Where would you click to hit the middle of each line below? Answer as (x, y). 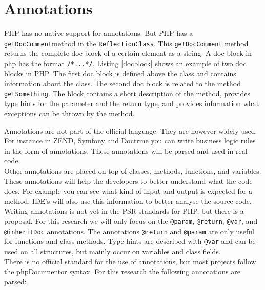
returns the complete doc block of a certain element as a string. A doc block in (128, 53)
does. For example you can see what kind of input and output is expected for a (128, 191)
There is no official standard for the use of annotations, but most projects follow (130, 261)
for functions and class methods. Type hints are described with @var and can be (130, 241)
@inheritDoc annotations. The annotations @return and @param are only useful (129, 231)
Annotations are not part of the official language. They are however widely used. (131, 130)
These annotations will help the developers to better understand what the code (128, 181)
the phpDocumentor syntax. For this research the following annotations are (122, 271)
